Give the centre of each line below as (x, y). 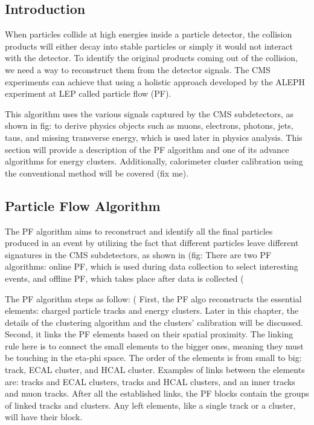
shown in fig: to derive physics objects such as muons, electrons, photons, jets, (149, 125)
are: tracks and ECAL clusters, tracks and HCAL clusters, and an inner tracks (150, 381)
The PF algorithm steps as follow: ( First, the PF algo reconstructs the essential (153, 298)
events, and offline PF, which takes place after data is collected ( (124, 278)
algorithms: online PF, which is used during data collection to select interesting (152, 266)
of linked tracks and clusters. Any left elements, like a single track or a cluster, (150, 405)
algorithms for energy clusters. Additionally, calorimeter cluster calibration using (154, 161)
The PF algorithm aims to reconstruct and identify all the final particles (139, 231)
